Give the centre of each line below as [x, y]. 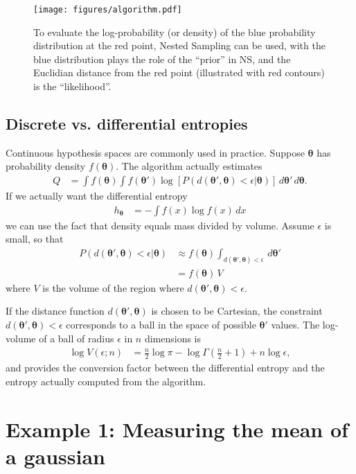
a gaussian [55, 456]
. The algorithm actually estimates [189, 166]
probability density [46, 166]
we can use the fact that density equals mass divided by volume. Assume [160, 225]
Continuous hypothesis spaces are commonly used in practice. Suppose [155, 152]
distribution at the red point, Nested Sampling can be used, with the [179, 45]
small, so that [35, 239]
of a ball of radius [77, 338]
